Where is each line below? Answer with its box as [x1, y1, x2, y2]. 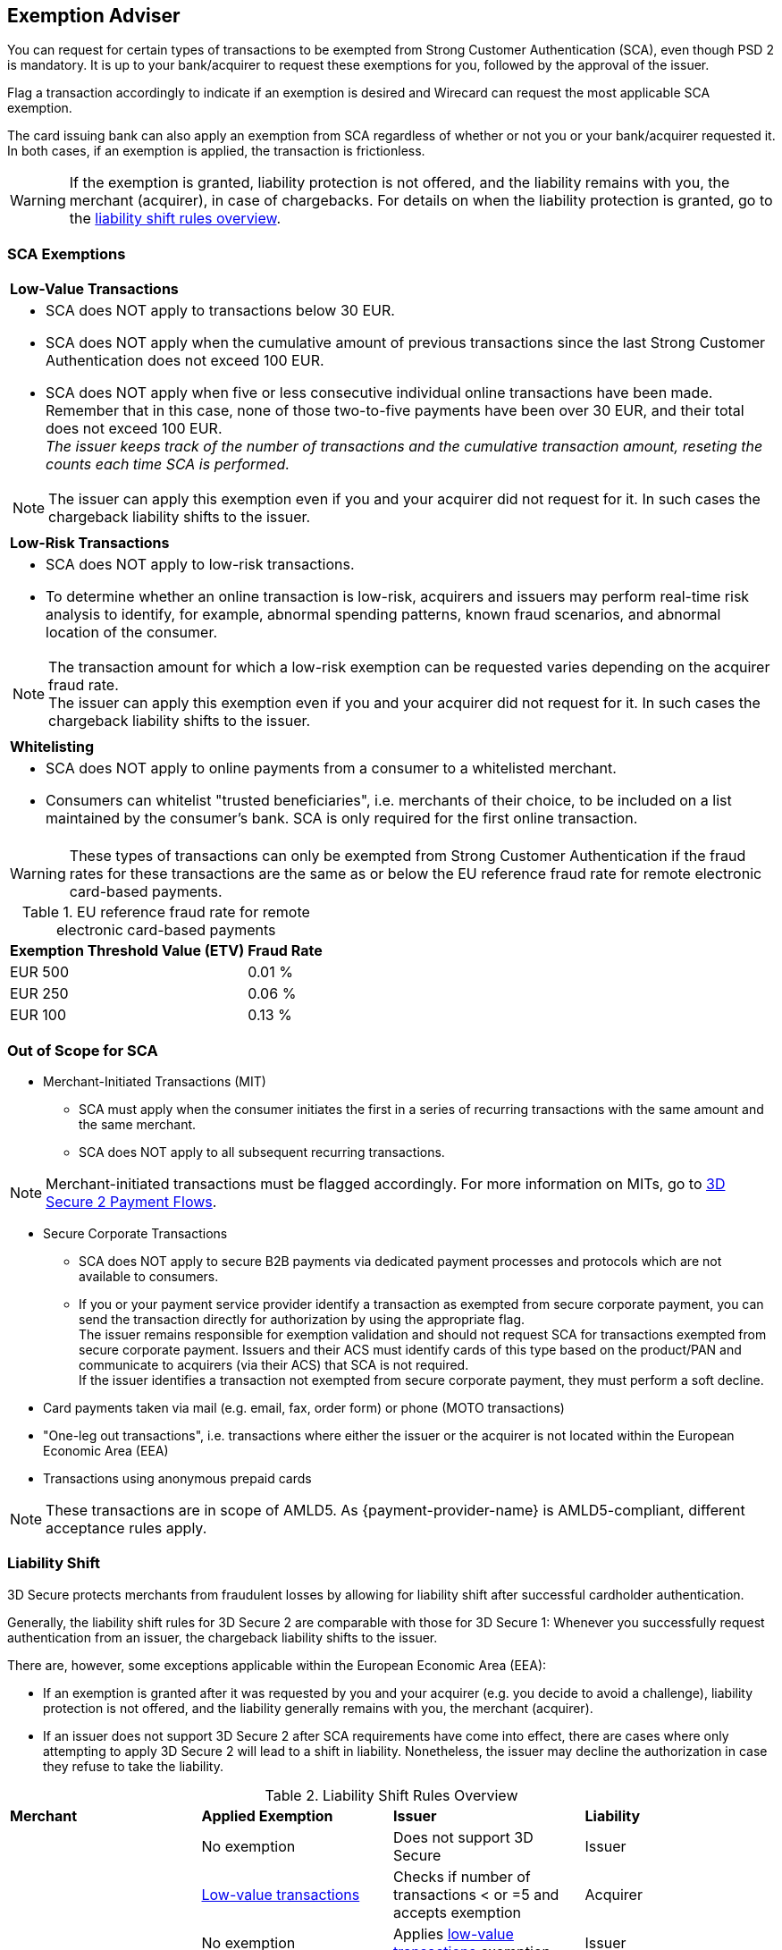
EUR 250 [10, 984, 69, 1003]
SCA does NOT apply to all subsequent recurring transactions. [79, 1144, 445, 1160]
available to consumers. [79, 1268, 219, 1284]
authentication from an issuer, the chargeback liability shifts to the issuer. [7, 1629, 438, 1645]
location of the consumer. [46, 623, 218, 642]
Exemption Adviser [7, 4, 181, 27]
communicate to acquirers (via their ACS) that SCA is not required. [79, 1356, 469, 1372]
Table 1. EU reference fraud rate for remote [21, 903, 310, 922]
